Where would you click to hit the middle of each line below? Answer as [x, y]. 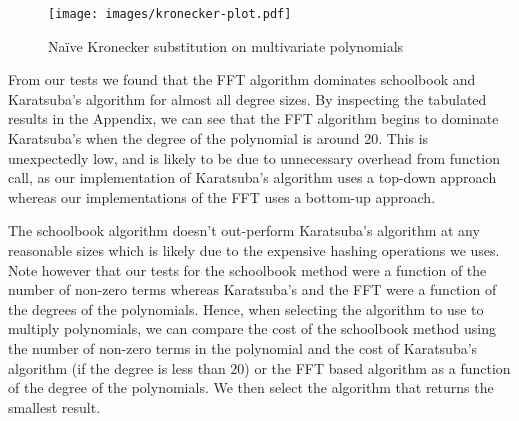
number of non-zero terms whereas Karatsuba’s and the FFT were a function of [252, 289]
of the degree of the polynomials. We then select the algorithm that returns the [251, 387]
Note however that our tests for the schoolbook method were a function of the [247, 269]
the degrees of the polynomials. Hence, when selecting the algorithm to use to [246, 308]
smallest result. [54, 406]
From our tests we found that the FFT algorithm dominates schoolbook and [242, 79]
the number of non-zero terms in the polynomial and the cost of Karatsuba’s [243, 347]
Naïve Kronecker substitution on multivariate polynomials [226, 45]
